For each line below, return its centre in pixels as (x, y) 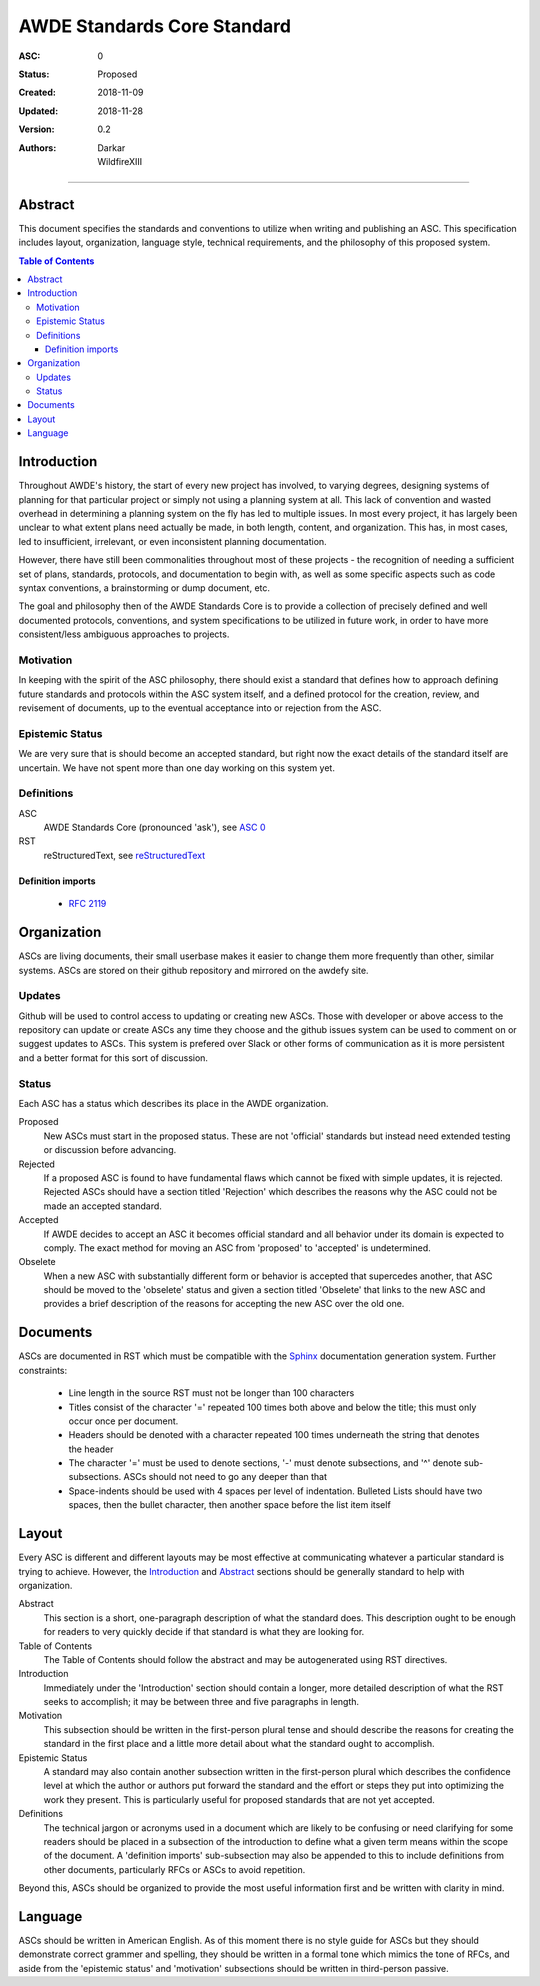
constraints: (43, 1370)
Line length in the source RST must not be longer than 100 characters (211, 1393)
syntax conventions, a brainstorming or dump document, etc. (144, 587)
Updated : (38, 111)
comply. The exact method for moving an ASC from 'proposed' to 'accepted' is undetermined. (237, 1247)
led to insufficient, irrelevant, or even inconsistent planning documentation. (172, 541)
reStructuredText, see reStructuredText (124, 855)
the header (91, 1449)
